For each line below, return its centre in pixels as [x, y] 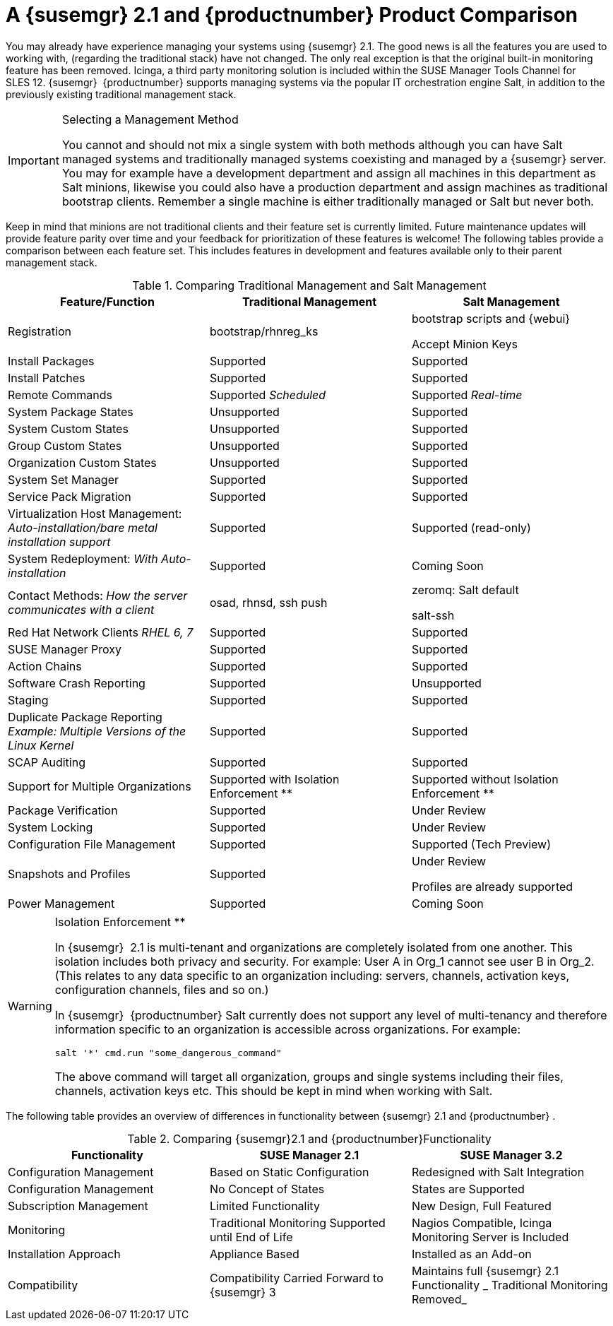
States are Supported [468, 1189]
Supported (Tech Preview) [481, 844]
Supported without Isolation [485, 779]
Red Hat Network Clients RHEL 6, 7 [101, 632]
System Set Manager [63, 479]
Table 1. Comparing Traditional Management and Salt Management [309, 285]
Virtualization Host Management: [95, 513]
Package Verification [63, 810]
